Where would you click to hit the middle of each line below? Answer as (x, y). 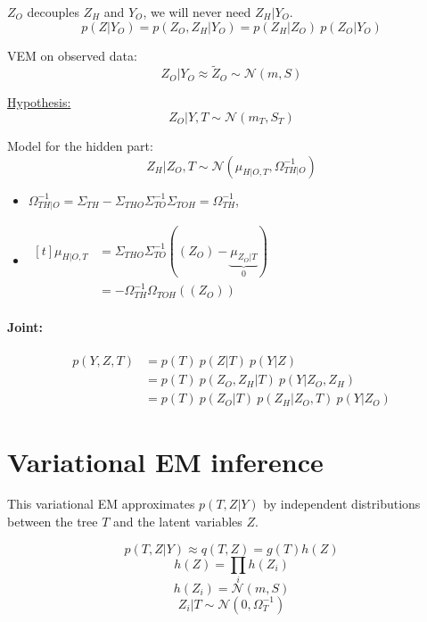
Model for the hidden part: (80, 145)
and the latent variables (178, 522)
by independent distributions (342, 504)
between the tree (53, 522)
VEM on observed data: (72, 55)
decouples (53, 12)
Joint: (25, 327)
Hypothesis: (39, 102)
